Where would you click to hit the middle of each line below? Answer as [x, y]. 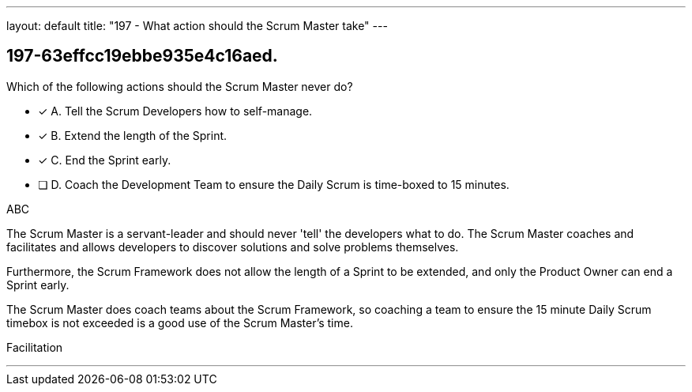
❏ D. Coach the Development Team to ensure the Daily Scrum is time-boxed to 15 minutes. [274, 184]
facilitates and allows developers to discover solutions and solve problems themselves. [233, 247]
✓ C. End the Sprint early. [105, 160]
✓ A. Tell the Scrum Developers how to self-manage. [175, 111]
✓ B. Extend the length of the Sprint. [133, 135]
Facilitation [35, 347]
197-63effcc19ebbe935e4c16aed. [142, 56]
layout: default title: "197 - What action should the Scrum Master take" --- [197, 26]
